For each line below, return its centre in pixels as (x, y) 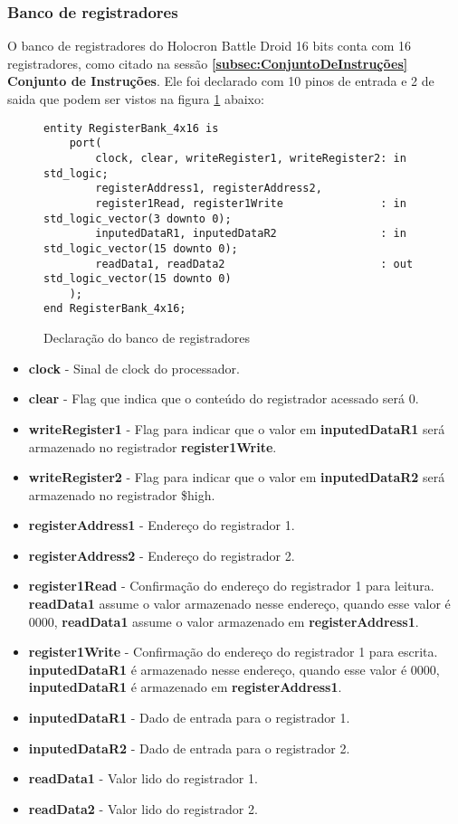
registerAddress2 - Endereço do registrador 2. (162, 555)
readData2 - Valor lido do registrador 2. (143, 808)
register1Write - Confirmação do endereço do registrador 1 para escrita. (233, 652)
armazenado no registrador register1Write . (153, 446)
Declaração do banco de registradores (147, 338)
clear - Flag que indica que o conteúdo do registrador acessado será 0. (224, 398)
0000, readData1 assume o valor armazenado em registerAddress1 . (224, 621)
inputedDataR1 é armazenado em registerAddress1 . (185, 687)
